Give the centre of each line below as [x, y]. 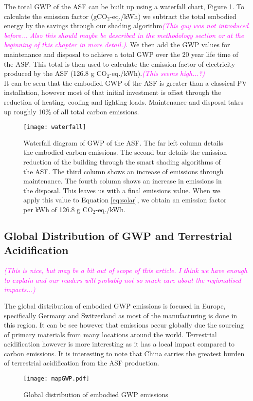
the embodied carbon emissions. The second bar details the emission [125, 152]
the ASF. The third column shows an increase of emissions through [124, 171]
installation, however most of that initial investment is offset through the [113, 92]
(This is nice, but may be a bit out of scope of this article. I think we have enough [126, 270]
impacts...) [20, 289]
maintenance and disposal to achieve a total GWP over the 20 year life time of [121, 54]
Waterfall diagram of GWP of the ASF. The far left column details [123, 142]
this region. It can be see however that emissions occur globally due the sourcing [124, 325]
